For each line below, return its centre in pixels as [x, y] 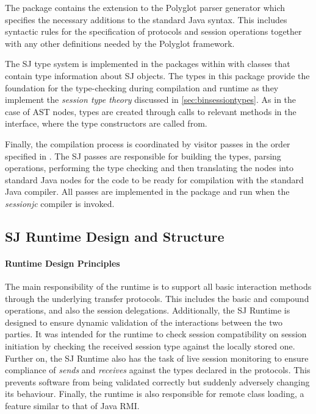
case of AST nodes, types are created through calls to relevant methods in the [151, 111]
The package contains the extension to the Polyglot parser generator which [145, 7]
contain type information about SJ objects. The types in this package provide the [157, 75]
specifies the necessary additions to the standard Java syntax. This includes [146, 19]
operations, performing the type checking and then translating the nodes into [149, 168]
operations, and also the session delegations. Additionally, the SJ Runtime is [148, 310]
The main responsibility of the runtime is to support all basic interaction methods [158, 286]
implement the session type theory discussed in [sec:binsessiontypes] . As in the [151, 100]
